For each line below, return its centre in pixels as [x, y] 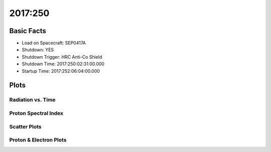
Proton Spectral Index [36, 113]
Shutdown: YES [38, 50]
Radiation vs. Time [32, 100]
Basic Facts [28, 31]
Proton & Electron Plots [38, 140]
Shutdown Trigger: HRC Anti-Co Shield [62, 57]
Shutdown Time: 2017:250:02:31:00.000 [63, 64]
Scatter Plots [26, 126]
